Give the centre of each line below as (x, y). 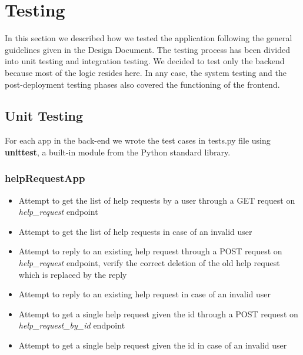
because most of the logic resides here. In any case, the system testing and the (146, 72)
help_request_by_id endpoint (72, 325)
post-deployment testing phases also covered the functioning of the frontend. (142, 84)
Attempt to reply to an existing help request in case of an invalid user (144, 294)
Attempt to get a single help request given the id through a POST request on (158, 313)
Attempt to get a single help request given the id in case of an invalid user (153, 345)
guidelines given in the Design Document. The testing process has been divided (148, 49)
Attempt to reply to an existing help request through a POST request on (150, 251)
